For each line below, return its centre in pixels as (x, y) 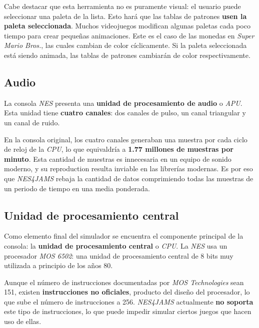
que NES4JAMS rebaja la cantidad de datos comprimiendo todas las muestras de (129, 178)
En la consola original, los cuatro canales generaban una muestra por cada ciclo (126, 139)
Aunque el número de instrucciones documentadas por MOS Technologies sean (124, 282)
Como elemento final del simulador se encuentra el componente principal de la (124, 236)
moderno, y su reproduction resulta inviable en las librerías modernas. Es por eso (128, 168)
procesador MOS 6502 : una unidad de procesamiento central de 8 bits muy (119, 255)
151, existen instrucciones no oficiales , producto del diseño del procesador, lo (127, 292)
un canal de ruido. (32, 122)
